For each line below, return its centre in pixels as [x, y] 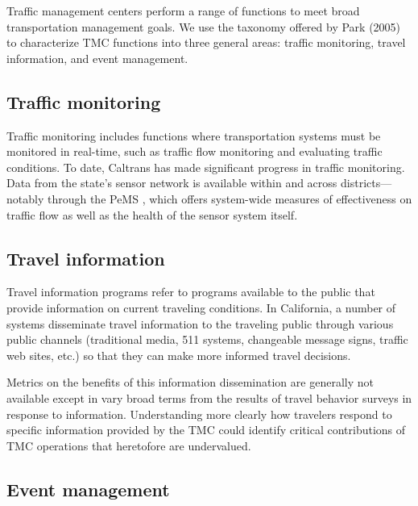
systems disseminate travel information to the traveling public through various [200, 323]
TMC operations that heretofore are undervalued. [129, 445]
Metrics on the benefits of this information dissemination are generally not [190, 382]
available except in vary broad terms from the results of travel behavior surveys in [209, 397]
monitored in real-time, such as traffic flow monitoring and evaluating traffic [195, 151]
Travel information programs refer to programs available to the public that [191, 292]
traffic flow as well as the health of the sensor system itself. [152, 214]
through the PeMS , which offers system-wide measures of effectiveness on [230, 198]
